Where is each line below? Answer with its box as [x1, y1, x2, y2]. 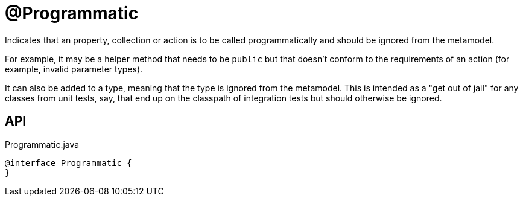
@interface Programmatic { [5, 158, 132, 168]
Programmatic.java [5, 139, 80, 150]
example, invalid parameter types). [5, 63, 143, 74]
